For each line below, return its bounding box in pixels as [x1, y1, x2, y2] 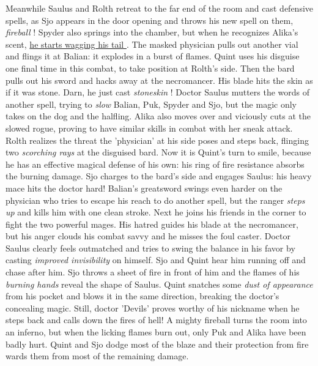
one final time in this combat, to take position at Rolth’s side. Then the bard [6, 61, 295, 74]
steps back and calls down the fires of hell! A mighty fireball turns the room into [6, 313, 307, 326]
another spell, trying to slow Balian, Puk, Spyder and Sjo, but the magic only [6, 97, 297, 110]
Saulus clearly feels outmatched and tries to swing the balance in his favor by [6, 241, 295, 254]
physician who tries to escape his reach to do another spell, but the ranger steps [6, 193, 305, 206]
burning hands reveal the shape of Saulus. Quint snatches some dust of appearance [6, 277, 313, 290]
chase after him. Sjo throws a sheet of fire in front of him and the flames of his [6, 266, 300, 278]
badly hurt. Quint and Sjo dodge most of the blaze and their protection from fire [6, 337, 309, 350]
